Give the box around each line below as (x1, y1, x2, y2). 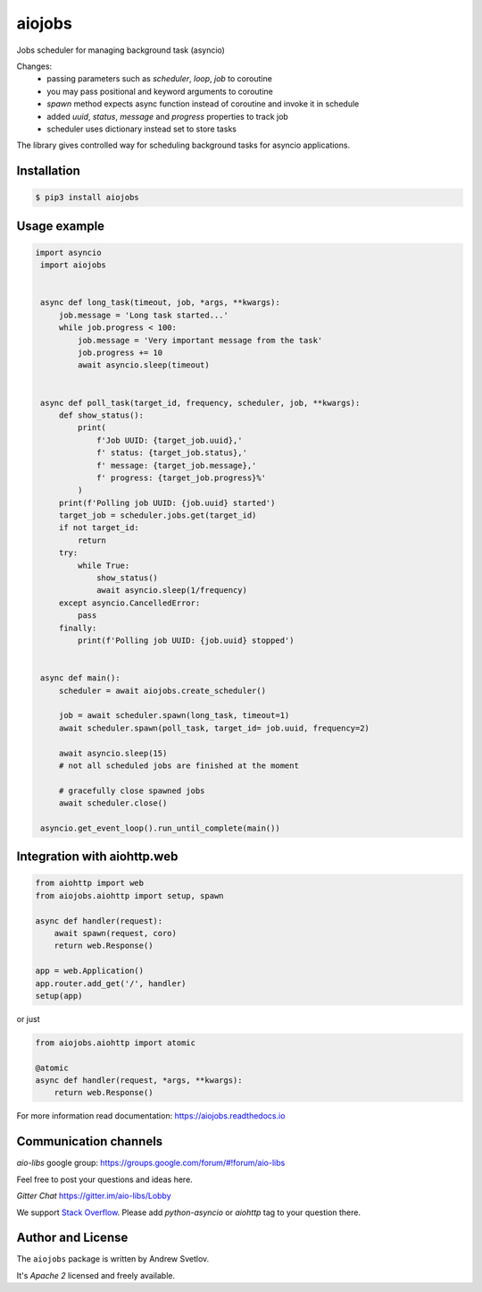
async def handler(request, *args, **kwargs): (35, 1076, 243, 1085)
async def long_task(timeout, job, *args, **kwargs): (40, 298, 280, 308)
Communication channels (16, 1134, 163, 1149)
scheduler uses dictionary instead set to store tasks (46, 123, 237, 134)
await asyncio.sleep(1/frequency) (96, 586, 247, 595)
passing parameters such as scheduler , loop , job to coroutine (46, 73, 272, 84)
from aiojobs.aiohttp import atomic (35, 1037, 196, 1048)
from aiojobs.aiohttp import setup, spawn (35, 891, 224, 900)
